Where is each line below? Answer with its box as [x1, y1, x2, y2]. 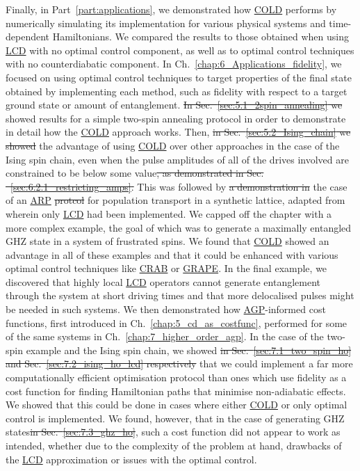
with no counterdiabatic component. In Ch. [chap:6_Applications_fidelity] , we [6, 56, 342, 71]
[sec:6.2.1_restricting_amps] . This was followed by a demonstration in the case [10, 179, 347, 193]
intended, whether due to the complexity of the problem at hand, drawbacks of [6, 438, 342, 452]
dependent [6, 29, 50, 44]
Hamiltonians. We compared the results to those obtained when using [52, 29, 349, 44]
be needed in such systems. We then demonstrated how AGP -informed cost [6, 302, 326, 317]
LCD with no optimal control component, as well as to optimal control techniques [6, 42, 354, 57]
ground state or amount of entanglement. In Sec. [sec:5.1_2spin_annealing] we [6, 97, 343, 112]
